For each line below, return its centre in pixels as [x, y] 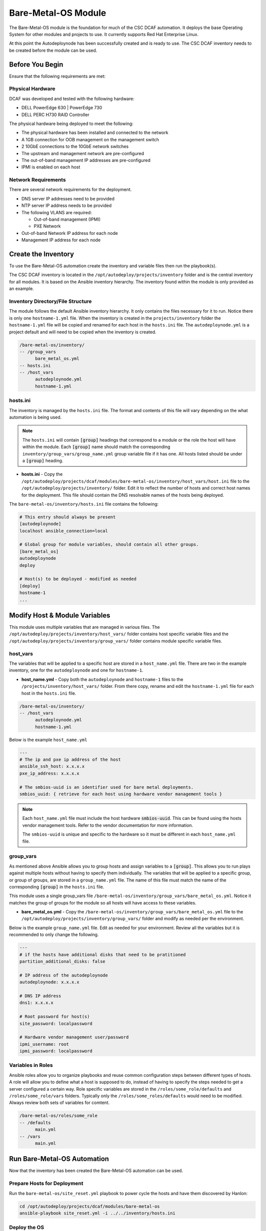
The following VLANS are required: [57, 212]
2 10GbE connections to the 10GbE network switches [75, 146]
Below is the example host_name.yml [48, 740]
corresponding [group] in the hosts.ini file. [57, 887]
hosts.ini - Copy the [42, 474]
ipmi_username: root [44, 1044]
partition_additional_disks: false [62, 961]
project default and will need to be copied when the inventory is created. [83, 332]
